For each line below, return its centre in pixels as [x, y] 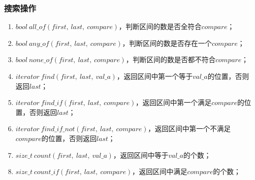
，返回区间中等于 [141, 155]
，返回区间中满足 [160, 171]
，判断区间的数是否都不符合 [171, 59]
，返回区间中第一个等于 [155, 76]
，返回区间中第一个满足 [174, 102]
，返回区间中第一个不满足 [189, 128]
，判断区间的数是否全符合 [160, 26]
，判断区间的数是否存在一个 [167, 43]
